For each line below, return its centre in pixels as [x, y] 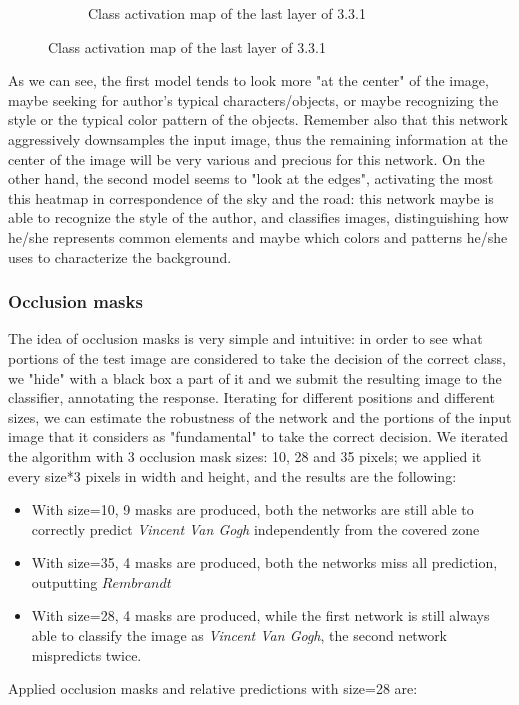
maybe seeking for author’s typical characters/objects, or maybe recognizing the [253, 99]
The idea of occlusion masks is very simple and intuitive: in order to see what [245, 338]
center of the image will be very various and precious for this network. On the [246, 158]
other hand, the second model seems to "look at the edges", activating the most [251, 178]
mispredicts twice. [86, 654]
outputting [64, 581]
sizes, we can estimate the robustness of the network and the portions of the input [260, 416]
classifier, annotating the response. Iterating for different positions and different [251, 397]
